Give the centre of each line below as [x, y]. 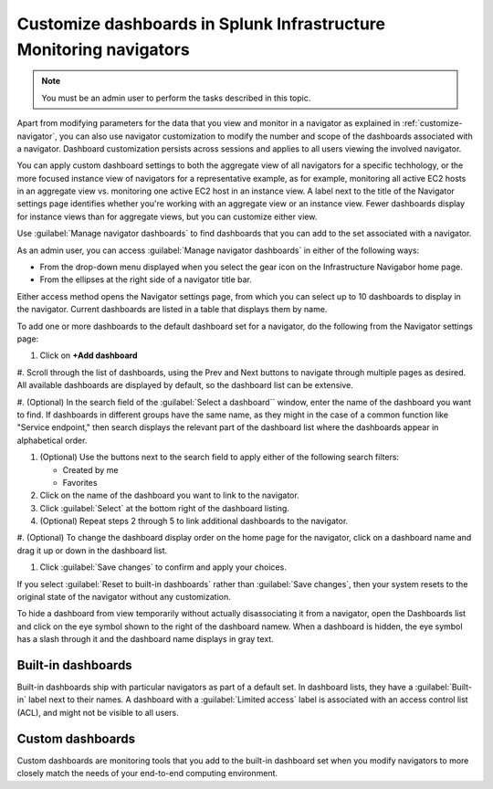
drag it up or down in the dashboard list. [92, 550]
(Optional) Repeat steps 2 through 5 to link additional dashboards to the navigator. [194, 521]
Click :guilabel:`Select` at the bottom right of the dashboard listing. [164, 508]
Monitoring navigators [104, 49]
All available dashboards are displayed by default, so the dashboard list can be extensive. [185, 385]
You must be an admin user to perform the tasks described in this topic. [176, 98]
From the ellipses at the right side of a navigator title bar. [146, 279]
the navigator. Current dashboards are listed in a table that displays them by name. [172, 310]
